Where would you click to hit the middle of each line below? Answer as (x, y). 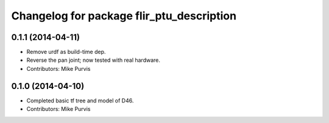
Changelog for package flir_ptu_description (124, 16)
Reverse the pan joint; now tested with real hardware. (94, 60)
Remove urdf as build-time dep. (66, 52)
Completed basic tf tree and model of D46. (80, 101)
